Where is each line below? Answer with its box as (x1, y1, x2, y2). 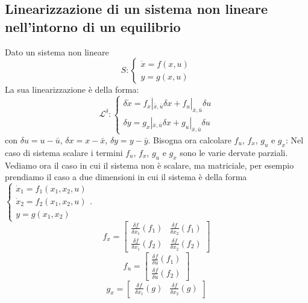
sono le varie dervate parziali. (180, 146, 288, 158)
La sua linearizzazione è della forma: (5, 83, 139, 96)
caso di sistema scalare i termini (5, 146, 123, 158)
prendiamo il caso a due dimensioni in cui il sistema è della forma (5, 170, 247, 183)
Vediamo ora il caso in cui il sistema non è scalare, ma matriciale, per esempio (5, 158, 294, 171)
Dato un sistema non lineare (5, 45, 109, 58)
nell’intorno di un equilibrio (5, 17, 181, 36)
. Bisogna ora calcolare (148, 133, 231, 146)
